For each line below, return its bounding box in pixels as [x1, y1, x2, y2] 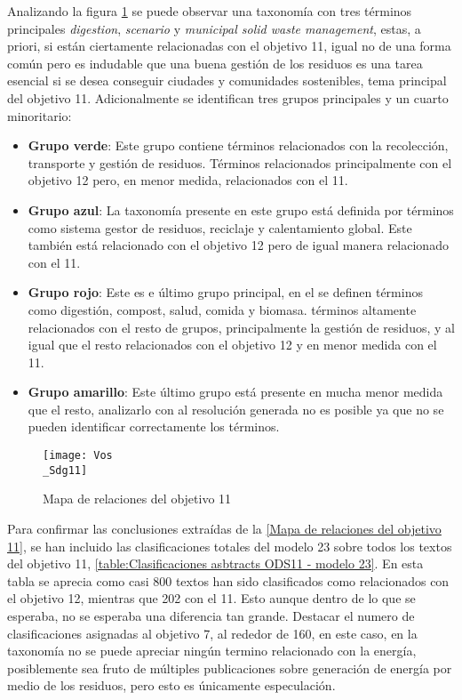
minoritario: [7, 106, 72, 125]
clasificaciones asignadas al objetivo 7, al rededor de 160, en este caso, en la [7, 624, 418, 642]
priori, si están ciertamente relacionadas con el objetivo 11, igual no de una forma [7, 36, 451, 55]
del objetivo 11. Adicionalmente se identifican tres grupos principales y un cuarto [7, 88, 449, 107]
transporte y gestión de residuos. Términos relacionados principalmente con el [28, 153, 452, 172]
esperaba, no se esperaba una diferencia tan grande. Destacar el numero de [7, 606, 415, 624]
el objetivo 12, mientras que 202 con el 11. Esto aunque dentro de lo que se [7, 589, 416, 607]
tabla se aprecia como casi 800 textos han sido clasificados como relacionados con [7, 571, 450, 590]
